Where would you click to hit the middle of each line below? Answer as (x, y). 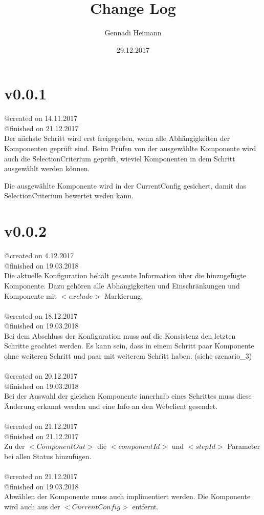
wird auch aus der (32, 506)
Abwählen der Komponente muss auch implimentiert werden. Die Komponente (127, 496)
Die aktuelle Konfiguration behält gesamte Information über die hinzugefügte (125, 275)
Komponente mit (31, 295)
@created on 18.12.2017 (41, 315)
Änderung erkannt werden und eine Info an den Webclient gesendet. (111, 406)
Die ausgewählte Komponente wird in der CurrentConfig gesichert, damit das (125, 185)
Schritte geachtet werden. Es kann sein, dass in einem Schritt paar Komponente (129, 346)
